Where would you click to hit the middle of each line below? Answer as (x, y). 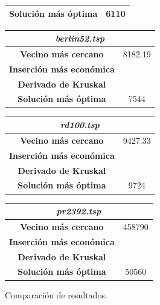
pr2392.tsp (79, 211)
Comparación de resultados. (56, 294)
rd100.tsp (80, 125)
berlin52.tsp (80, 38)
